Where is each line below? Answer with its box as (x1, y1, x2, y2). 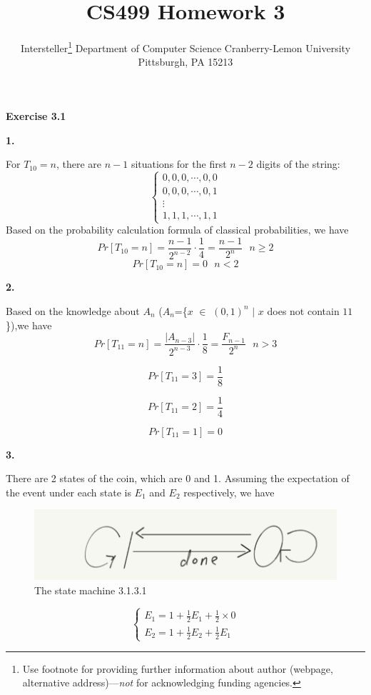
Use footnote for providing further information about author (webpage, (22, 661, 333, 676)
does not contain (267, 303, 340, 318)
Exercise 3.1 (6, 108, 66, 123)
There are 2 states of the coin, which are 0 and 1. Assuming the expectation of (6, 471, 350, 486)
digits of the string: (256, 156, 340, 171)
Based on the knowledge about (6, 303, 140, 318)
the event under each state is (6, 484, 131, 499)
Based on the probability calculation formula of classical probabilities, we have (6, 222, 349, 237)
